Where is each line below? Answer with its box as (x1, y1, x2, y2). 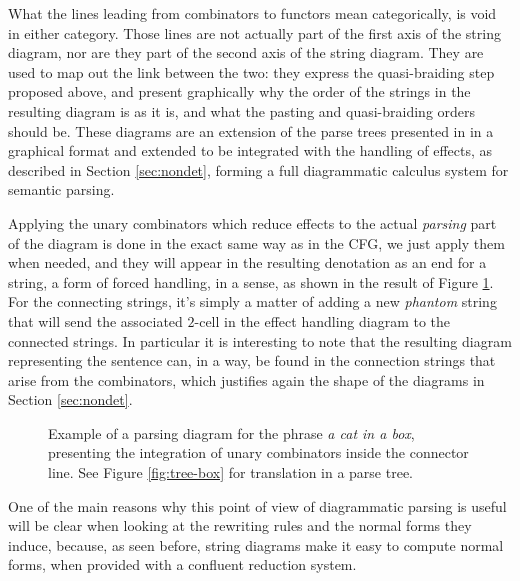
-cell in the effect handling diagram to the (194, 310, 451, 331)
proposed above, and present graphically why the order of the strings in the (8, 81, 471, 102)
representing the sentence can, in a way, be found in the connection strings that (8, 350, 496, 371)
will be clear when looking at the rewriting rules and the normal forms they (8, 515, 472, 536)
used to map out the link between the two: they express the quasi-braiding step (8, 61, 495, 82)
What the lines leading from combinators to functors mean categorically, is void (8, 3, 497, 23)
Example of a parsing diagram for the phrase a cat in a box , (48, 422, 415, 443)
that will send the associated (8, 310, 183, 331)
